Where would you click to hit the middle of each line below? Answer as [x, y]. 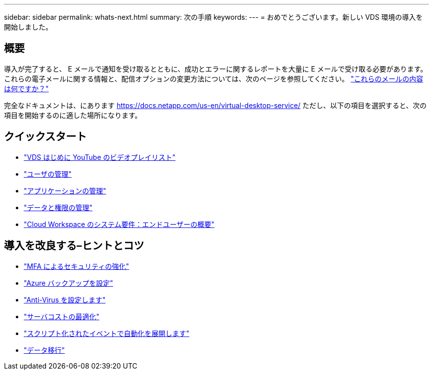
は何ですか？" [26, 88]
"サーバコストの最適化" [62, 316]
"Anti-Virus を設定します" [65, 299]
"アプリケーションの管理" [65, 190]
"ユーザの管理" [48, 174]
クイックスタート [45, 137]
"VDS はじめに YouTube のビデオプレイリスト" [100, 157]
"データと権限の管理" [58, 207]
